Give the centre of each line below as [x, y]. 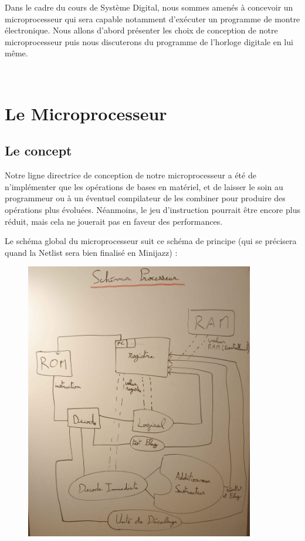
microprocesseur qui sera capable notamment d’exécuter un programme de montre [152, 18]
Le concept [38, 151]
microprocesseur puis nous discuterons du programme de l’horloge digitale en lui [149, 41]
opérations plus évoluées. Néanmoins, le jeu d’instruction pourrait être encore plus [152, 209]
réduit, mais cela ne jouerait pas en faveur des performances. [114, 221]
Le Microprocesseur [86, 113]
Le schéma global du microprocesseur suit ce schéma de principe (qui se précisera [151, 241]
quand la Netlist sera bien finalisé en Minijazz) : [91, 252]
